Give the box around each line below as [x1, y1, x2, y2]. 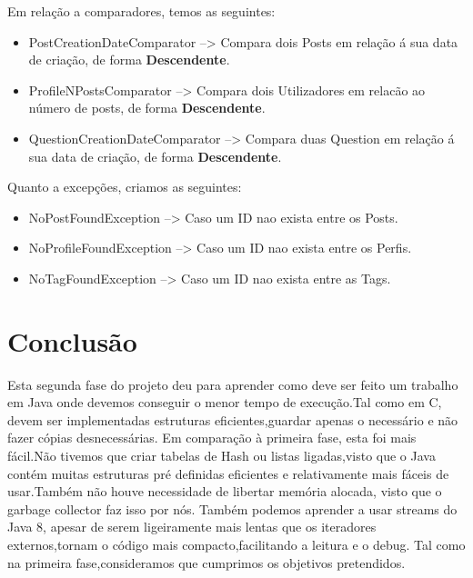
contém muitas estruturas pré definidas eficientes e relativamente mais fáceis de [7, 463, 449, 483]
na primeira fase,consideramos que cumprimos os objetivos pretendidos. [7, 553, 406, 572]
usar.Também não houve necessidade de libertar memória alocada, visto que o [7, 482, 442, 501]
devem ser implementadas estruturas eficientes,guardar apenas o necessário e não [7, 410, 458, 429]
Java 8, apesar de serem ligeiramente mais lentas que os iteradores [7, 517, 377, 536]
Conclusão [7, 322, 137, 359]
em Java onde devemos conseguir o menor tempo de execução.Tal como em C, [7, 393, 442, 412]
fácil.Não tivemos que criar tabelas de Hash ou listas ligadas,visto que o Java [7, 446, 436, 465]
